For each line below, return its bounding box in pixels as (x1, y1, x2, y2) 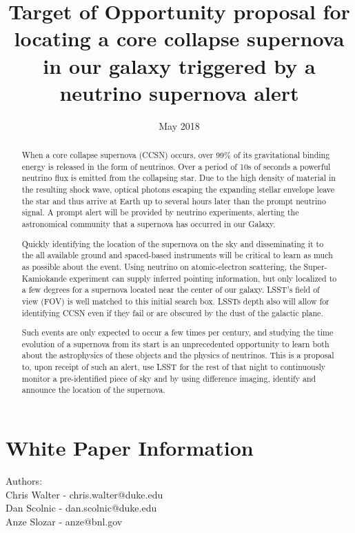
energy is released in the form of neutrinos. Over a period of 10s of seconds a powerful (21, 160, 331, 172)
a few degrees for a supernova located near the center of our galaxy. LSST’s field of (21, 284, 320, 295)
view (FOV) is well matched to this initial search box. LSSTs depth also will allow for (21, 295, 329, 307)
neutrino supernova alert (59, 78, 299, 106)
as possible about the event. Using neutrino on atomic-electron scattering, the (21, 260, 301, 272)
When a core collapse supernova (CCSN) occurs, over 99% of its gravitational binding (21, 149, 330, 161)
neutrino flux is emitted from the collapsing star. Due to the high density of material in (21, 172, 336, 184)
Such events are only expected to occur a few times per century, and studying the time (21, 327, 334, 338)
